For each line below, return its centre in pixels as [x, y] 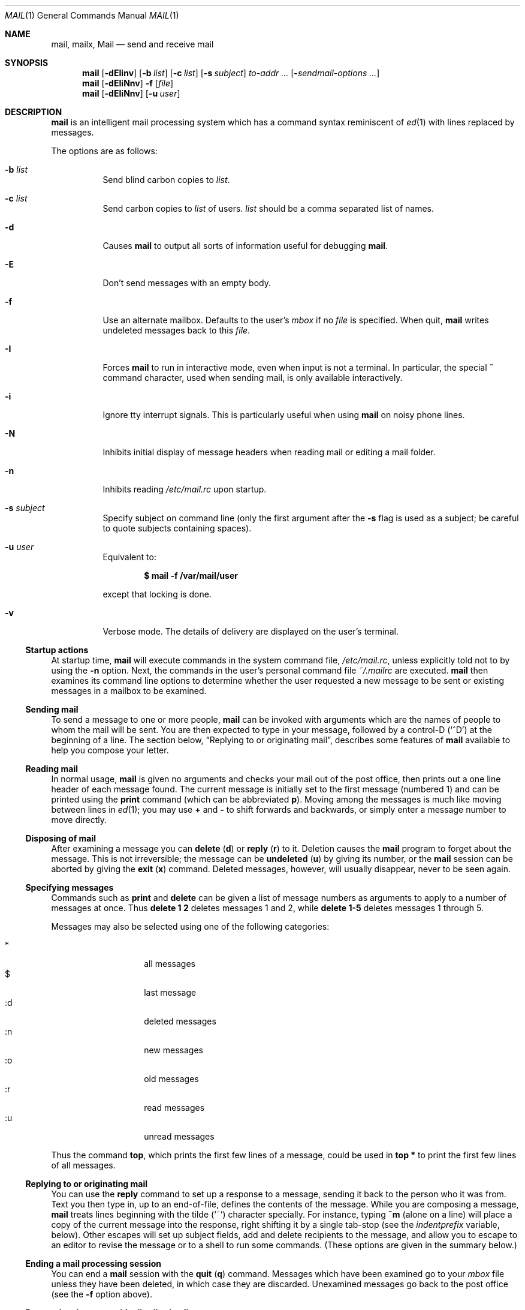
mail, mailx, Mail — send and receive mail [132, 44]
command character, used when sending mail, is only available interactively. [253, 378]
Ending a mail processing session [93, 1264]
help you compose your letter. [110, 750]
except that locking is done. [157, 594]
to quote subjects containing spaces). [177, 528]
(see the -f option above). [102, 1294]
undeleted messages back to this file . [176, 330]
